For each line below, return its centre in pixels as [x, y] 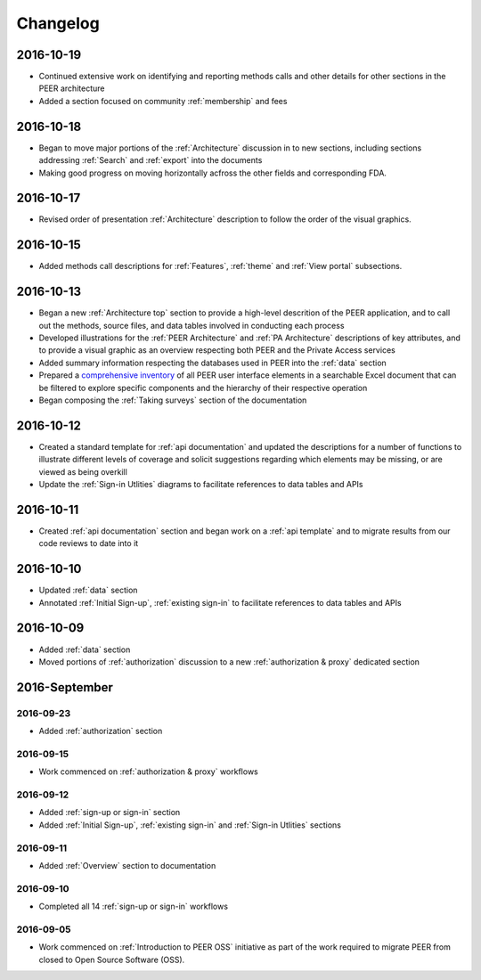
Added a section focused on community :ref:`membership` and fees [163, 101]
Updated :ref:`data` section [88, 590]
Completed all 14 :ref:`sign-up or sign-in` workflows [134, 906]
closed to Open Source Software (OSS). [112, 960]
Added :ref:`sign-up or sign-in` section [110, 813]
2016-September [65, 687]
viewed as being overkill [83, 471]
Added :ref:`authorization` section [101, 731]
